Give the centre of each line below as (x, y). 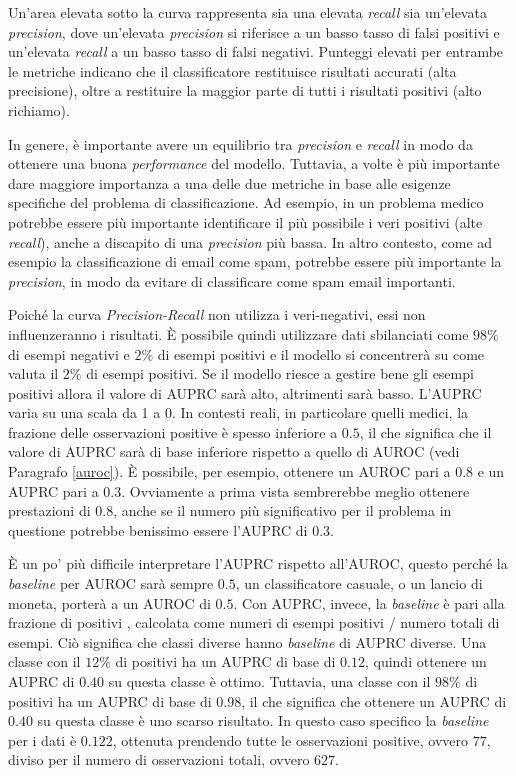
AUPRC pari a (53, 490)
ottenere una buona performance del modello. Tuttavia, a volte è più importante (254, 163)
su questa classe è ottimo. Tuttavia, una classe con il (269, 681)
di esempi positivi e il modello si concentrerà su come (321, 353)
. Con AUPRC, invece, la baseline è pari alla (369, 602)
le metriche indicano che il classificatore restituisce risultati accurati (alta (232, 70)
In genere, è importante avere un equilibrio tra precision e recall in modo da (240, 143)
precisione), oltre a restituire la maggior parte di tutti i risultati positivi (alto (245, 90)
